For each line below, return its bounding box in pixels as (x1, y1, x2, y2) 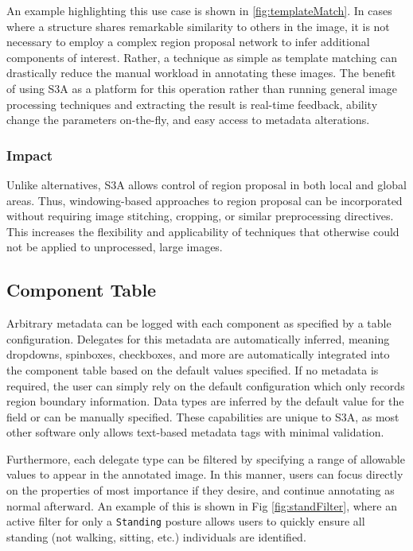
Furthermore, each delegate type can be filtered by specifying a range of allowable (6, 450, 405, 467)
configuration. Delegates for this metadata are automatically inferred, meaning (6, 330, 390, 347)
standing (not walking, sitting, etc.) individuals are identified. (6, 528, 306, 545)
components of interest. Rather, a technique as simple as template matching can (6, 49, 397, 65)
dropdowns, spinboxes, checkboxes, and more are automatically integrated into (6, 346, 390, 363)
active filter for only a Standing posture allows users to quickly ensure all (6, 513, 365, 530)
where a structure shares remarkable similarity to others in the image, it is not (6, 17, 390, 34)
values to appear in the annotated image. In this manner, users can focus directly (6, 466, 403, 483)
